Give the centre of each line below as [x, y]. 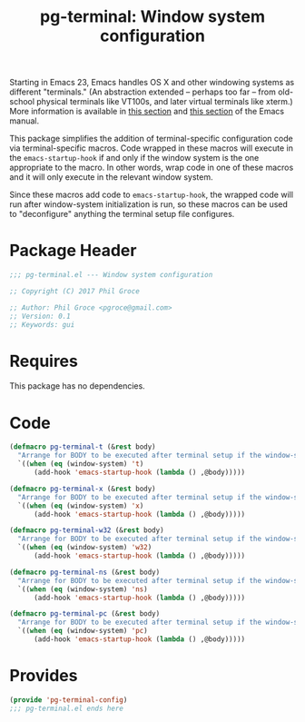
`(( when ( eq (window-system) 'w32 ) [85, 548]
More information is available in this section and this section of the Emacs [147, 112]
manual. [24, 121]
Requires [44, 361]
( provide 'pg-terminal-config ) [69, 700]
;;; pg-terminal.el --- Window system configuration [111, 275]
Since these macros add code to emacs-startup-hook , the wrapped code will [151, 195]
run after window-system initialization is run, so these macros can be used [149, 204]
